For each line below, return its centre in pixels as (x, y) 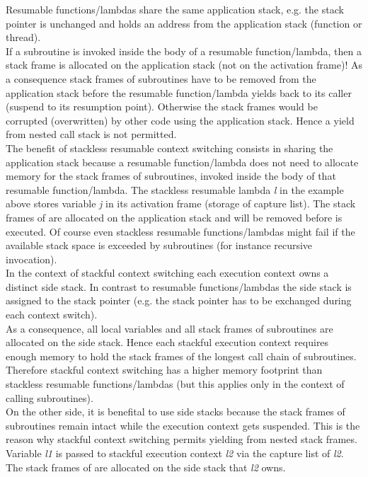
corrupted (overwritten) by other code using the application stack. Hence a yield (180, 120)
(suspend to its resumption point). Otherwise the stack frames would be (162, 107)
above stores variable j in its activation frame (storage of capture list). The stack (181, 203)
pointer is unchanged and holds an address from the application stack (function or (184, 23)
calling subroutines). (50, 397)
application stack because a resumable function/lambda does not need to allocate (182, 162)
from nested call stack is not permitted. (91, 134)
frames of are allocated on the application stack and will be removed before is (174, 217)
